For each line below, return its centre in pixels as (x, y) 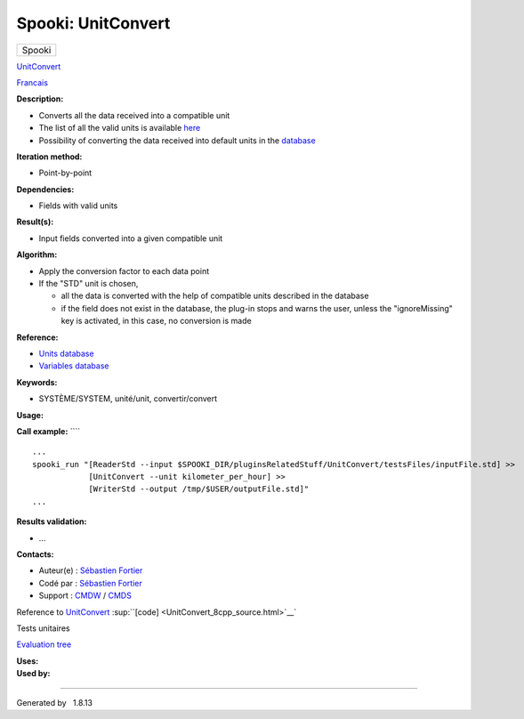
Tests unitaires (43, 628)
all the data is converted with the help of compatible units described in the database (215, 296)
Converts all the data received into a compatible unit (134, 115)
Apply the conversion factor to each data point (124, 271)
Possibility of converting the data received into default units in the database (177, 140)
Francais (32, 82)
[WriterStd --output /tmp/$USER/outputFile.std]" (199, 489)
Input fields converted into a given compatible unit (131, 238)
